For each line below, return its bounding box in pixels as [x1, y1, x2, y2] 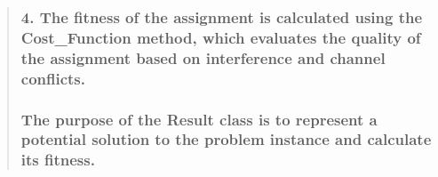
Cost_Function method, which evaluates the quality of [20, 26, 421, 48]
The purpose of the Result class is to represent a [20, 108, 378, 130]
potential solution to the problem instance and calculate [20, 128, 432, 150]
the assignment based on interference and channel [20, 46, 386, 68]
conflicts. [20, 67, 86, 89]
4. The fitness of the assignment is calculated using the [20, 5, 423, 28]
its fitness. [20, 149, 95, 171]
